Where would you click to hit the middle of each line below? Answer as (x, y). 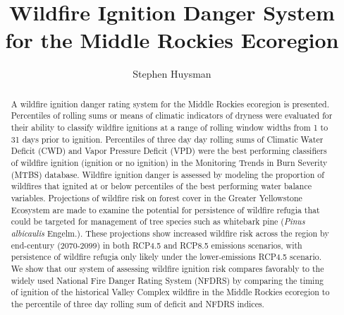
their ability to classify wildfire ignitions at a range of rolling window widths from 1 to (170, 127)
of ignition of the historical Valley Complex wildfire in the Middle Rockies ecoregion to (170, 292)
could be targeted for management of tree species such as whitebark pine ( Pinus (158, 221)
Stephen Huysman (172, 74)
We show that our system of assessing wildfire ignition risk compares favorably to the (167, 268)
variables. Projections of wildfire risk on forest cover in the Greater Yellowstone (156, 197)
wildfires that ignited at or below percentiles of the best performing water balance (161, 186)
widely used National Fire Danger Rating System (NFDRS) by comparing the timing (167, 280)
